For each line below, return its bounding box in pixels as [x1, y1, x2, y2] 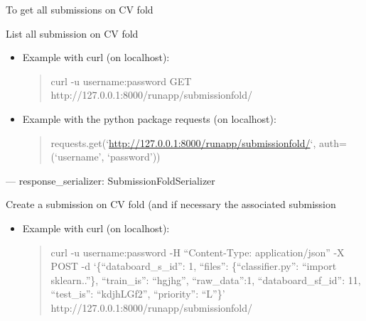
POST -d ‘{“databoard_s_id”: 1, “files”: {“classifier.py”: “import [50, 259, 337, 273]
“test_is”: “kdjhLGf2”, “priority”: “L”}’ [50, 286, 225, 301]
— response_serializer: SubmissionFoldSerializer [6, 173, 215, 187]
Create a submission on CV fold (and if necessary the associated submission [6, 197, 336, 212]
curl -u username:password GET [50, 73, 192, 88]
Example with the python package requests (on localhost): [22, 111, 276, 126]
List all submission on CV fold [6, 26, 139, 40]
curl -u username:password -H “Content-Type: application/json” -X [50, 244, 345, 259]
